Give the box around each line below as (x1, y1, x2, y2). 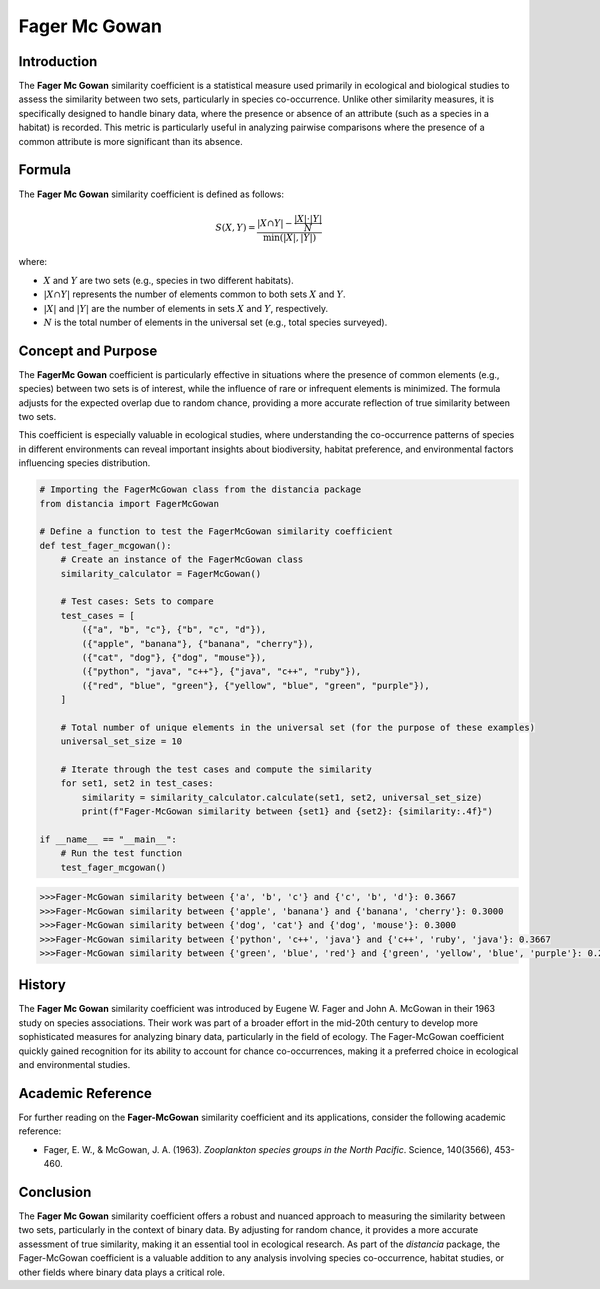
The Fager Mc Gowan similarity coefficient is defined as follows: (18, 188, 285, 200)
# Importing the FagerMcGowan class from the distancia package (39, 484, 362, 495)
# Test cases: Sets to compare (60, 596, 214, 607)
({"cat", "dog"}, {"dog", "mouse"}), (81, 651, 267, 663)
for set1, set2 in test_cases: (60, 778, 214, 789)
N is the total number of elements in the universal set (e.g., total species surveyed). (43, 316, 388, 328)
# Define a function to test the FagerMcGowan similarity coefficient (39, 526, 394, 537)
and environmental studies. (18, 1058, 131, 1070)
